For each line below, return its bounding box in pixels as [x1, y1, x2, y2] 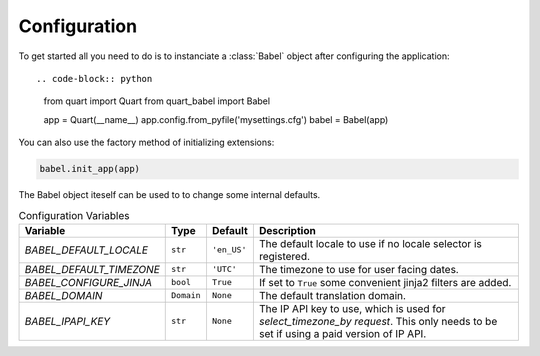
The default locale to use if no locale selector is [258, 236, 482, 250]
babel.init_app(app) [39, 163, 140, 175]
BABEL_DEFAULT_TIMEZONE [24, 262, 160, 276]
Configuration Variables [18, 208, 130, 222]
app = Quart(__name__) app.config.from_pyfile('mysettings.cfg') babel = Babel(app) [43, 113, 389, 125]
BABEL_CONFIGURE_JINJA [24, 275, 153, 289]
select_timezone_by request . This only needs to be [258, 314, 498, 328]
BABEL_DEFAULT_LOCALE [24, 243, 149, 257]
